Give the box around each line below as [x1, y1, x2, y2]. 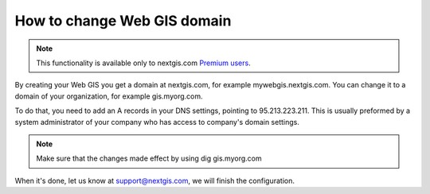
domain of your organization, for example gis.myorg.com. [14, 91, 203, 101]
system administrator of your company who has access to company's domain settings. [14, 117, 300, 126]
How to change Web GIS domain [14, 12, 232, 29]
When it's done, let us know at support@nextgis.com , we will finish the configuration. [14, 176, 295, 185]
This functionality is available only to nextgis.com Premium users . [36, 58, 251, 68]
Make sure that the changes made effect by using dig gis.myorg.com [36, 153, 262, 163]
